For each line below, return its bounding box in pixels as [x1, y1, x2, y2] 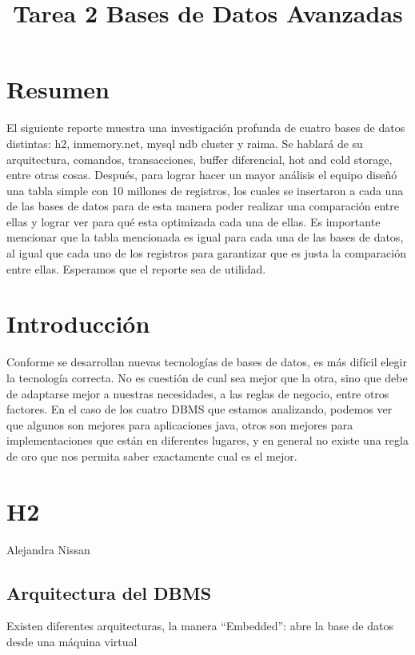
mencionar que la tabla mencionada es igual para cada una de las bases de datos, [6, 229, 404, 246]
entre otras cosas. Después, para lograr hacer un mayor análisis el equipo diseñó [6, 166, 397, 183]
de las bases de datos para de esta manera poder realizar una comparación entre [6, 198, 400, 214]
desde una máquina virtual [6, 633, 138, 650]
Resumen [6, 73, 110, 106]
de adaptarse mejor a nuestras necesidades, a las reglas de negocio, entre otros [6, 385, 389, 401]
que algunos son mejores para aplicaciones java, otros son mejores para [6, 416, 353, 433]
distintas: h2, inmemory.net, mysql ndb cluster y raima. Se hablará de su [6, 134, 363, 151]
